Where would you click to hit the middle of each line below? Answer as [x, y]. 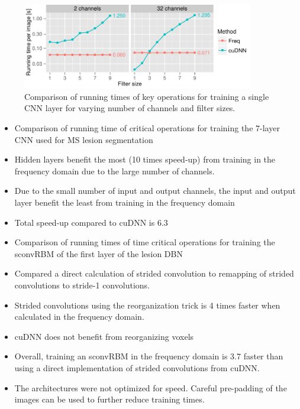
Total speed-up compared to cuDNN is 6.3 [91, 222]
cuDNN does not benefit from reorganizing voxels [104, 336]
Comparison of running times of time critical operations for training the [145, 242]
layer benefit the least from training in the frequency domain [125, 202]
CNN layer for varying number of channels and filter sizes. [130, 108]
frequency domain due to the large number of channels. [114, 171]
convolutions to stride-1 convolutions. [82, 285]
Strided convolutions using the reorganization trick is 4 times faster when [147, 305]
